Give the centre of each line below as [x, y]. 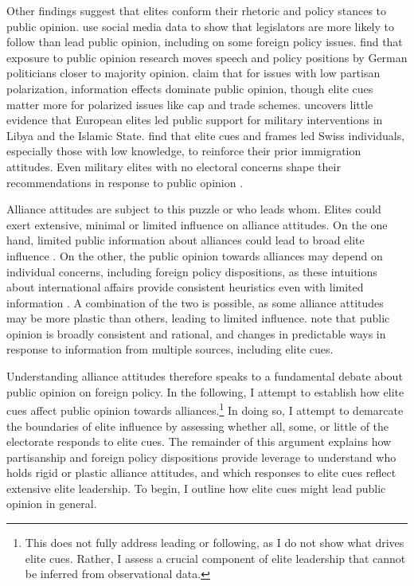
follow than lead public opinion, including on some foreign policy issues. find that [205, 42]
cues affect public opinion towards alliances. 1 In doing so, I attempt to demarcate [205, 409]
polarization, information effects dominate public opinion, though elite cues [190, 88]
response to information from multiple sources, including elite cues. [170, 349]
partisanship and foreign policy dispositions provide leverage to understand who [201, 457]
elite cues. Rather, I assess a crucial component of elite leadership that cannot [215, 558]
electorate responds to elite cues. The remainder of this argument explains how [199, 441]
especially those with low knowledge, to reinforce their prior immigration [184, 151]
